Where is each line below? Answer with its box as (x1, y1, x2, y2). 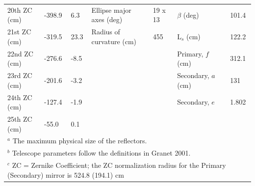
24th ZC (7, 92, 32, 102)
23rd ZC (7, 70, 32, 80)
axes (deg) (91, 14, 123, 25)
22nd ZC (7, 48, 33, 58)
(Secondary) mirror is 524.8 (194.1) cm (7, 169, 124, 180)
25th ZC (7, 113, 32, 124)
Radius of (91, 27, 120, 37)
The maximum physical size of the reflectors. (12, 135, 147, 146)
